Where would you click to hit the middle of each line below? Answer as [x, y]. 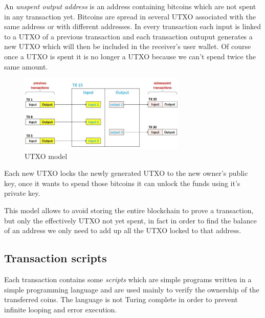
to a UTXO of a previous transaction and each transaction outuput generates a [128, 36]
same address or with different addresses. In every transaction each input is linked [133, 26]
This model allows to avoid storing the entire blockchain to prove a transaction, [129, 210]
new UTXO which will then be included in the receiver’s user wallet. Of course [128, 46]
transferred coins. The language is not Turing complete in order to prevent [121, 299]
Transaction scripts [56, 258]
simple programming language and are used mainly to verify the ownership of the [132, 289]
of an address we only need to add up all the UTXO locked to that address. [123, 230]
